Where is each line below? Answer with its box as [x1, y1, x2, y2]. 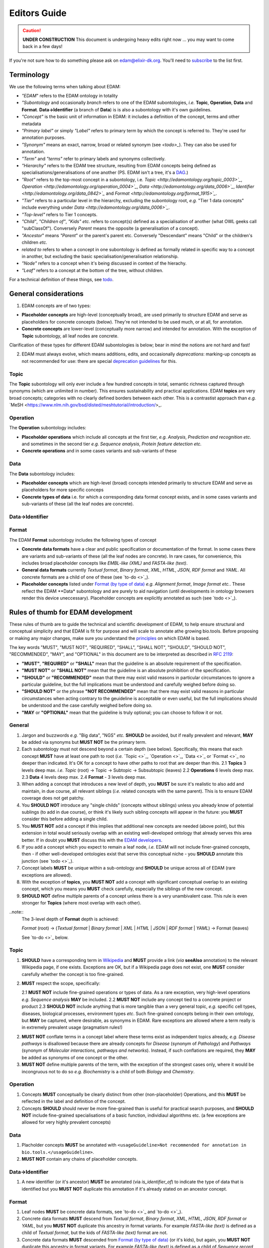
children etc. [21, 240, 47, 246]
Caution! [22, 27, 41, 33]
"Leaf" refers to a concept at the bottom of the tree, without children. [21, 267, 164, 273]
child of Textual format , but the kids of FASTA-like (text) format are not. [21, 1230, 168, 1236]
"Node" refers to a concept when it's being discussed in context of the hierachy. [21, 260, 187, 267]
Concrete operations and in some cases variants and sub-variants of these [21, 448, 177, 454]
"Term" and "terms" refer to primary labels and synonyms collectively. [21, 155, 166, 162]
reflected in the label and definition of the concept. [21, 1098, 126, 1104]
